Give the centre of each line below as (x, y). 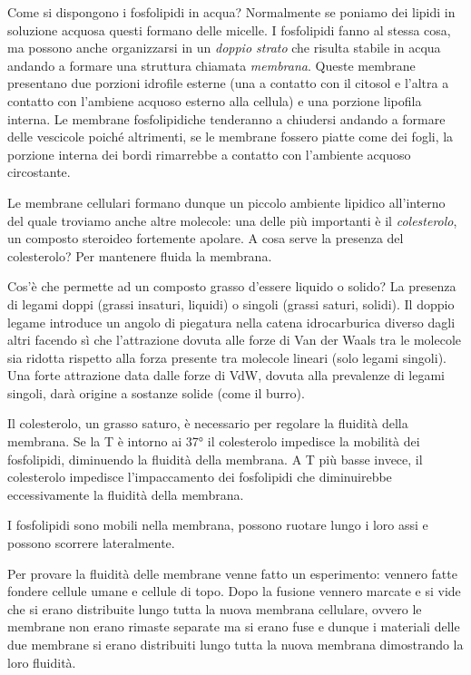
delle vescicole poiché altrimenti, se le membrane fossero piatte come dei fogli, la (231, 137)
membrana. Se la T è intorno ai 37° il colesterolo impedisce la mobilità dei (214, 441)
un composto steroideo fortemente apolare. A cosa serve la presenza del (206, 238)
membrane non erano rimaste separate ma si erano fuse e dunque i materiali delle (234, 626)
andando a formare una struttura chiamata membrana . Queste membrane (211, 65)
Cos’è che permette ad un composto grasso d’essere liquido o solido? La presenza (232, 286)
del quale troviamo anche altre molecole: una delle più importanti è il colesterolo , (232, 220)
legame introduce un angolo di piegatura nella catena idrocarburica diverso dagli (231, 322)
